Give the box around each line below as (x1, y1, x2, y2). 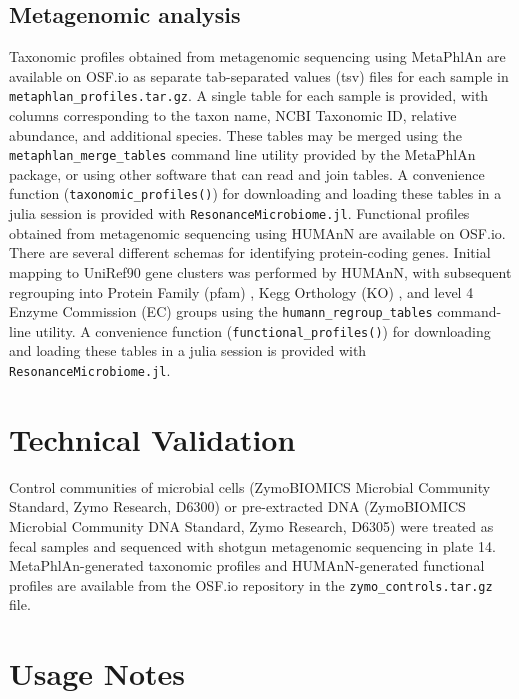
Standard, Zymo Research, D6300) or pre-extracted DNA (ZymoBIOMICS (9, 496, 466, 517)
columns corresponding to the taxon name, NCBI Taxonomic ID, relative (9, 105, 457, 126)
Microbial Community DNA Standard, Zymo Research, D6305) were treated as (9, 516, 494, 537)
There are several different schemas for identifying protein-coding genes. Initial (9, 242, 491, 263)
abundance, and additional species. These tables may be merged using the (9, 124, 463, 145)
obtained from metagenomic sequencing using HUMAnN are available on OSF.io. (9, 222, 506, 243)
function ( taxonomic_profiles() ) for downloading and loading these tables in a (9, 183, 502, 204)
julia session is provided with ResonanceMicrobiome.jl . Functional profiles (9, 203, 470, 224)
